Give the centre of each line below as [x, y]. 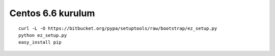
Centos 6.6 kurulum [52, 13]
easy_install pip [40, 42]
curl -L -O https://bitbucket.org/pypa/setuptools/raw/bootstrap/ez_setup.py [118, 28]
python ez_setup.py [43, 35]
